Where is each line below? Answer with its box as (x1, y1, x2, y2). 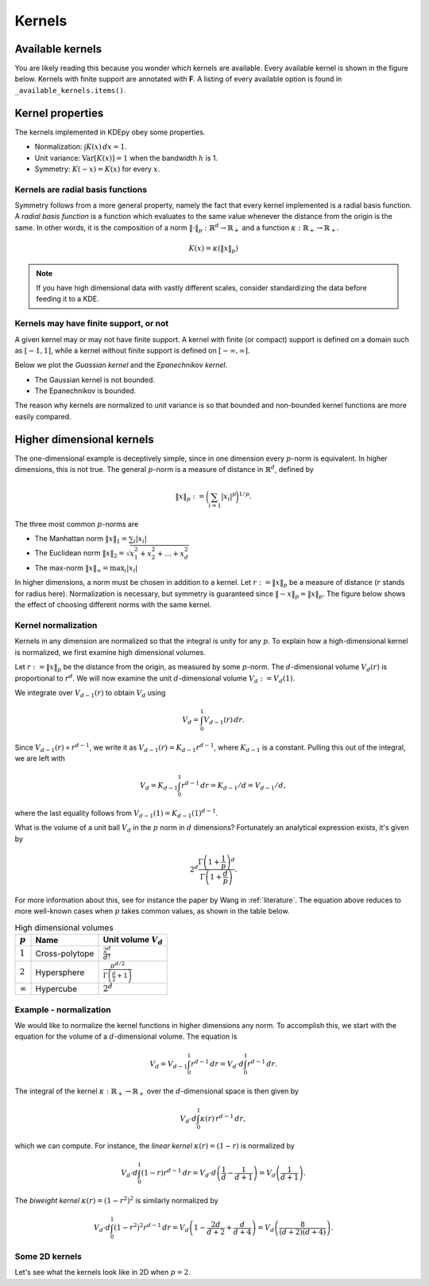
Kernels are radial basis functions (14, 184, 147, 195)
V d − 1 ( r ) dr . (203, 715, 245, 726)
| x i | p (221, 490, 237, 503)
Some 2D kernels (14, 1251, 83, 1262)
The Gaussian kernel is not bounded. (34, 375, 155, 384)
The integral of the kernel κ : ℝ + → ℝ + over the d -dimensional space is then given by (14, 1086, 300, 1098)
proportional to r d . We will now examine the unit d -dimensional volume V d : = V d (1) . (14, 672, 296, 684)
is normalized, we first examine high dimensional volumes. (14, 647, 206, 657)
